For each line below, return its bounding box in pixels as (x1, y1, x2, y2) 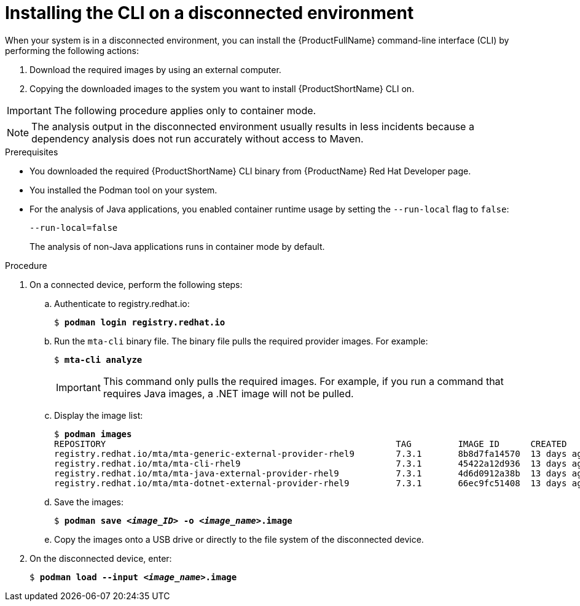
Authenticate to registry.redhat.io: (54, 298, 190, 309)
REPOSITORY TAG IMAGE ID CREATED (54, 438, 567, 449)
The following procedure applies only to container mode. (53, 104, 316, 117)
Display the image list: (54, 410, 143, 421)
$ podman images (54, 429, 132, 439)
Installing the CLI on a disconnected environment (5, 2, 414, 23)
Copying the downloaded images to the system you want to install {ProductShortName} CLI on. (29, 83, 415, 94)
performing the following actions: (5, 45, 139, 56)
